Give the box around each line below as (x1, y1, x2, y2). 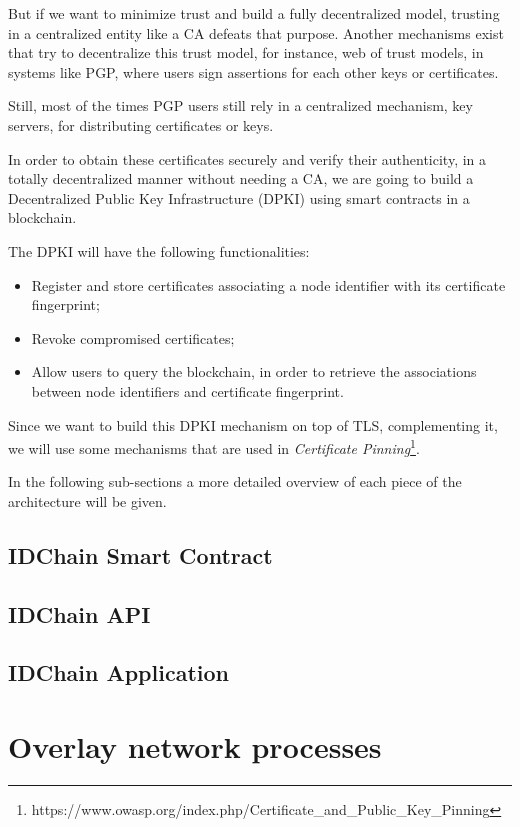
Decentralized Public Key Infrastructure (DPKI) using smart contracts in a (8, 187, 470, 208)
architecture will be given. (8, 490, 167, 511)
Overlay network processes (8, 726, 382, 767)
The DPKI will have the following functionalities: (8, 240, 310, 261)
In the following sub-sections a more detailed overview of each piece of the (8, 471, 462, 492)
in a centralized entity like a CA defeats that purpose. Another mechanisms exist (8, 22, 504, 43)
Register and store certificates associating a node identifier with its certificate (31, 274, 506, 295)
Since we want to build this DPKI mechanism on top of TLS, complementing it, (8, 414, 498, 435)
